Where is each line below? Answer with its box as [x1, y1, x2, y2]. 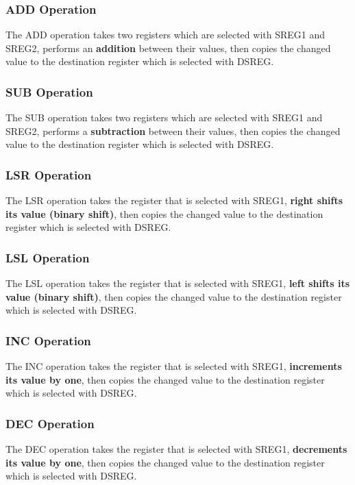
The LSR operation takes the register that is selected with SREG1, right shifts [5, 193, 343, 208]
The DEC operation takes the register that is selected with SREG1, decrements [5, 442, 347, 456]
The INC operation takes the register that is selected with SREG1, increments [5, 359, 342, 373]
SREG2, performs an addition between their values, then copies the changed [5, 40, 331, 55]
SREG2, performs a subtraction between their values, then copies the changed [5, 123, 341, 138]
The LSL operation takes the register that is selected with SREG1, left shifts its [5, 276, 350, 290]
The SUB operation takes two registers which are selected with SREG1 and [5, 110, 323, 125]
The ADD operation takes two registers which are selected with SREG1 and [5, 27, 326, 42]
